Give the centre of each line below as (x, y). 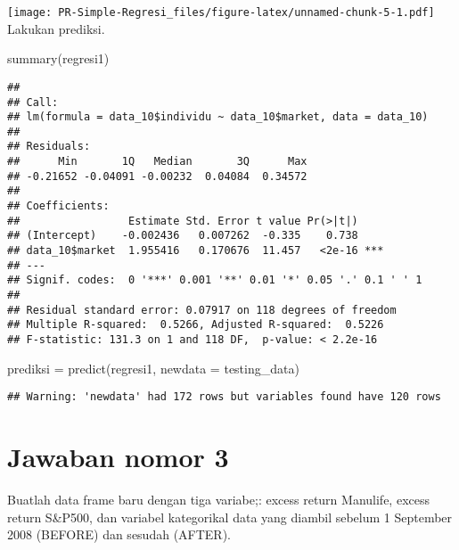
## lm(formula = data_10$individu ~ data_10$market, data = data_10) (218, 117)
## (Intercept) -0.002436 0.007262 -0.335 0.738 (183, 236)
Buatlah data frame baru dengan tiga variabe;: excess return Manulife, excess (218, 500)
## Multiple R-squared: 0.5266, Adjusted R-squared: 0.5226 (196, 325)
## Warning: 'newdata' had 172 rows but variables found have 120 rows (224, 397)
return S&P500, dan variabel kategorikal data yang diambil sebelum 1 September (230, 517)
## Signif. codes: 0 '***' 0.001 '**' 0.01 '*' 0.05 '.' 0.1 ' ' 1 (215, 280)
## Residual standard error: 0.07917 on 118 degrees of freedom (202, 310)
